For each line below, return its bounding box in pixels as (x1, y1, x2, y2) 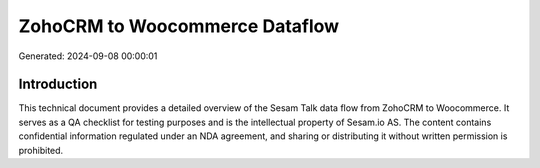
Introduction (18, 76, 98, 93)
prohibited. (18, 144, 64, 156)
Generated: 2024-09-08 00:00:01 (18, 50, 158, 62)
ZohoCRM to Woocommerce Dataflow (18, 15, 340, 37)
